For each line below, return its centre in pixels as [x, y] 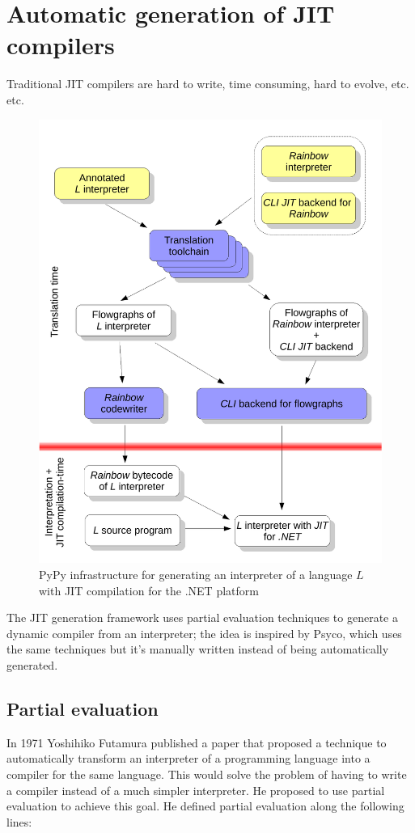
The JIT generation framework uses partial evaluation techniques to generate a [202, 617]
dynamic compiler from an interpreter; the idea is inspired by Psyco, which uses [204, 633]
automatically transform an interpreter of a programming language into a [188, 758]
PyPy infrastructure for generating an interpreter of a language [196, 574]
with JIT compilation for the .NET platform [149, 590]
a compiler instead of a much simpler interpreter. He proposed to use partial [196, 790]
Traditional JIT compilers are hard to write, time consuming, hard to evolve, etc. [208, 84]
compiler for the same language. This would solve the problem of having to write [207, 774]
